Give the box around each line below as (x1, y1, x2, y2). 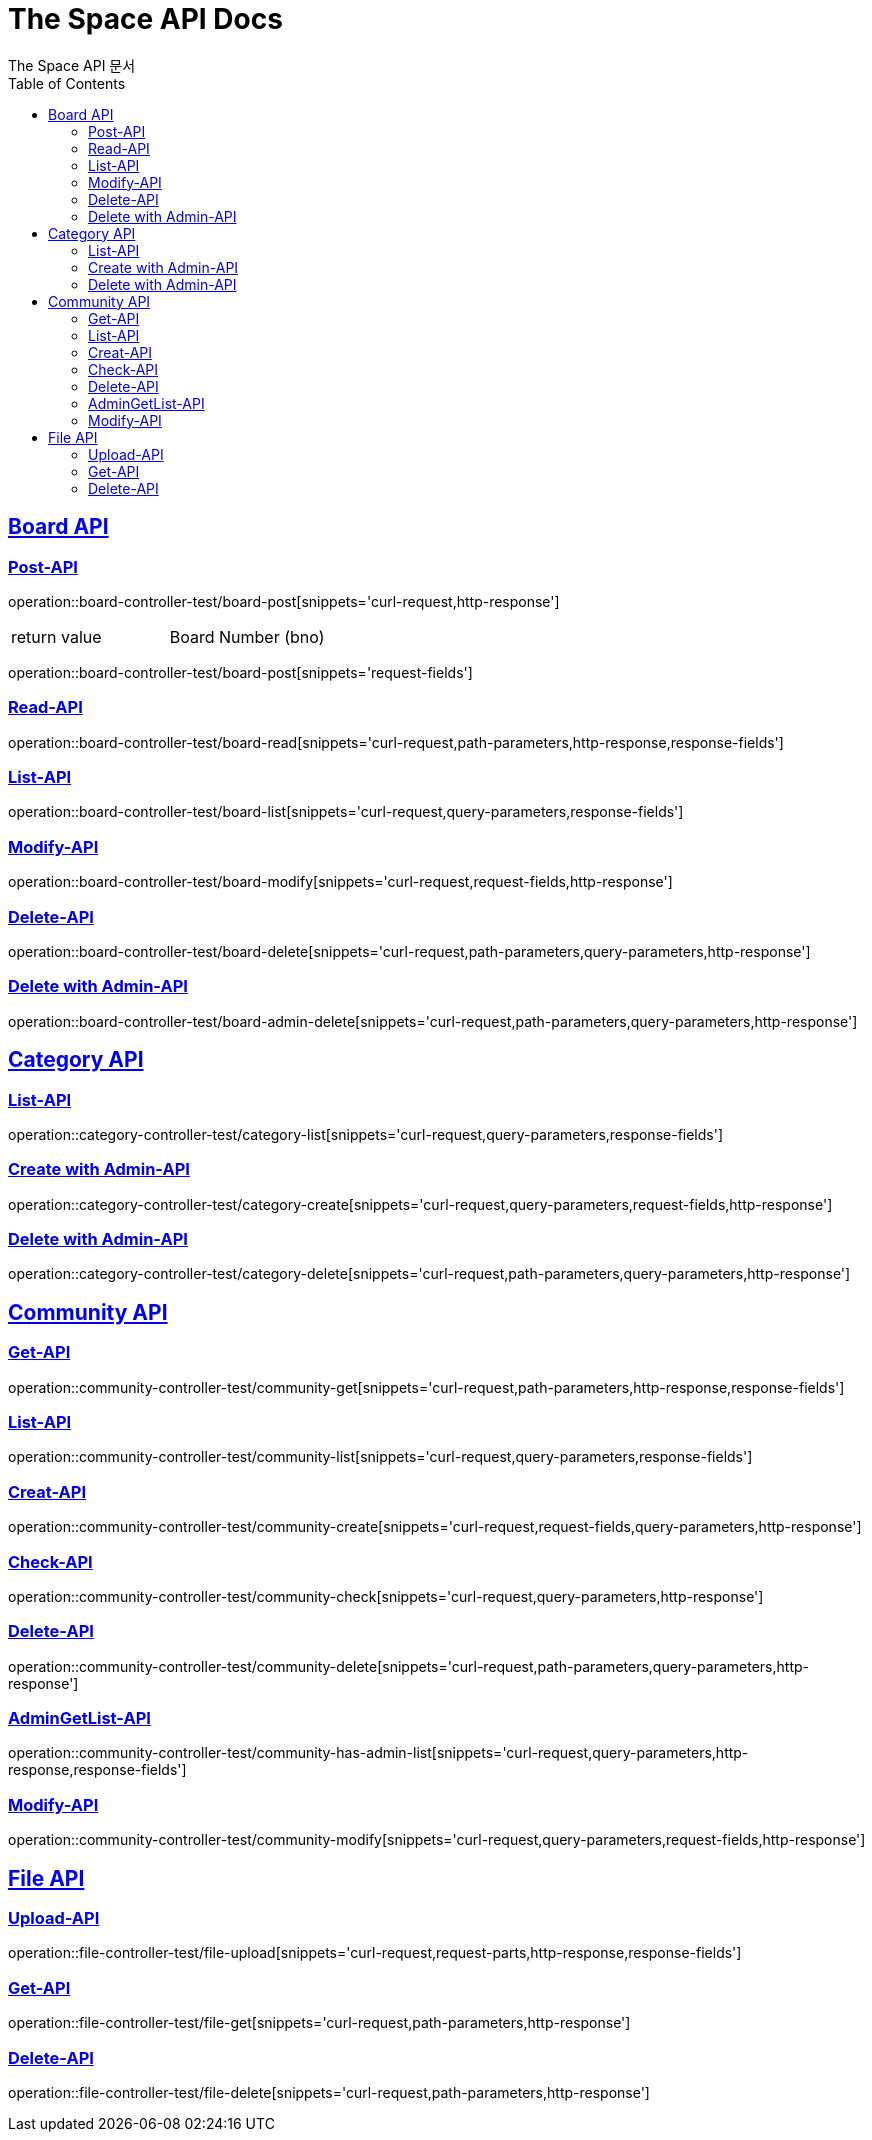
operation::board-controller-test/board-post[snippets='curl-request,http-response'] (8, 592, 560, 610)
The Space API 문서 (8, 56, 136, 74)
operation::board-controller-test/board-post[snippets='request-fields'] (8, 663, 473, 681)
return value (11, 626, 102, 647)
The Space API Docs (8, 2, 283, 36)
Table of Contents (8, 74, 126, 92)
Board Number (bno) (169, 626, 325, 647)
